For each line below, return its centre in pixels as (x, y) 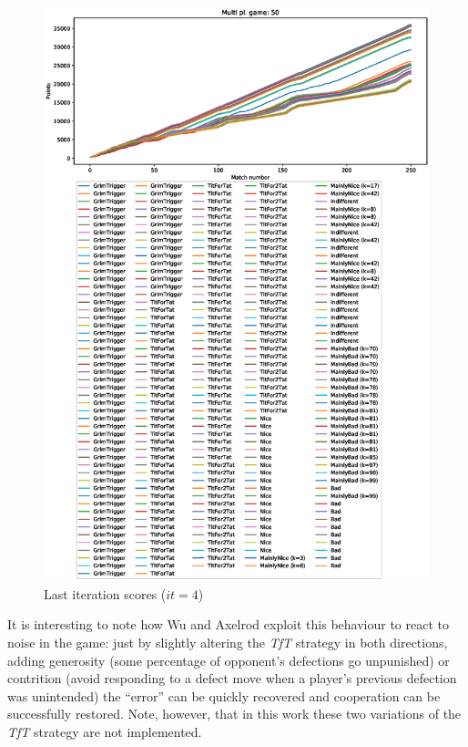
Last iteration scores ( (105, 593)
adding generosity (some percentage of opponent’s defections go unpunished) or (229, 660)
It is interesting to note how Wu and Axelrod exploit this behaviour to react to (228, 624)
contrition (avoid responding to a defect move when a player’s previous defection (232, 678)
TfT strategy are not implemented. (105, 731)
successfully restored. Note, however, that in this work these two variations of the (234, 714)
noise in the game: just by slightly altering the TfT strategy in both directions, (228, 643)
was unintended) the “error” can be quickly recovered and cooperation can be (224, 695)
